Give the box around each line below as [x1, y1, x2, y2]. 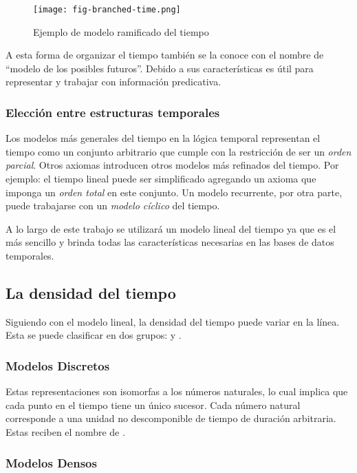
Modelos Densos [6, 454, 97, 471]
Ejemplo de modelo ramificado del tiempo [33, 24, 209, 39]
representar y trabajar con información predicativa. [6, 74, 221, 89]
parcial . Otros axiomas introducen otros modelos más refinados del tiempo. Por [6, 158, 339, 172]
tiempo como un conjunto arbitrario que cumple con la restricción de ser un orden [6, 144, 351, 158]
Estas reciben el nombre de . [6, 424, 125, 439]
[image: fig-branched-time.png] [33, 5, 181, 14]
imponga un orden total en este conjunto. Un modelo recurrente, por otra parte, [6, 185, 343, 199]
